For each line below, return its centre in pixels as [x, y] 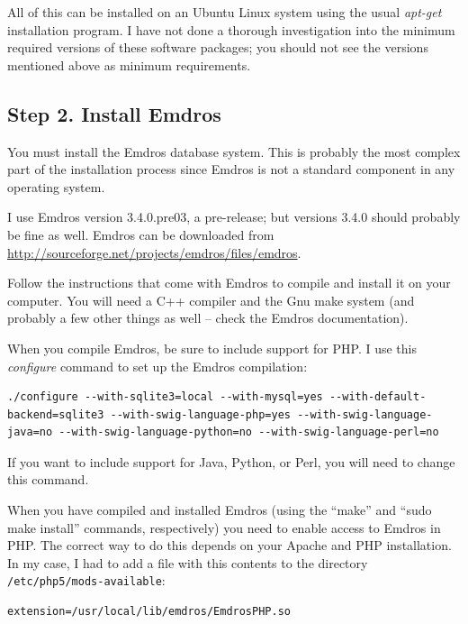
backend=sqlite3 [56, 414]
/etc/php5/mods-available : [86, 580]
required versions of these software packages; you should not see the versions [218, 47]
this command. [48, 479]
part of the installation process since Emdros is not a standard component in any [231, 169]
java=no [30, 432]
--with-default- [378, 397]
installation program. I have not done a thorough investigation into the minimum [231, 29]
